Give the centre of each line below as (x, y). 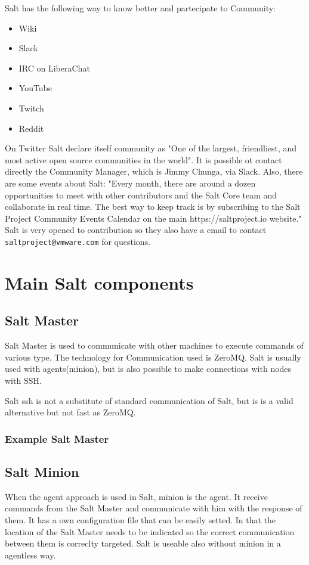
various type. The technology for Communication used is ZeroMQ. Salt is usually (153, 357)
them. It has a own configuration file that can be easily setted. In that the (140, 519)
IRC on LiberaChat (54, 68)
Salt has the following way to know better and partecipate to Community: (140, 8)
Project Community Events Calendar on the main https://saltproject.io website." (153, 218)
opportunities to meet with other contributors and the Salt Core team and (141, 195)
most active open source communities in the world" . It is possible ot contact (143, 159)
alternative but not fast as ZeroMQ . (70, 412)
